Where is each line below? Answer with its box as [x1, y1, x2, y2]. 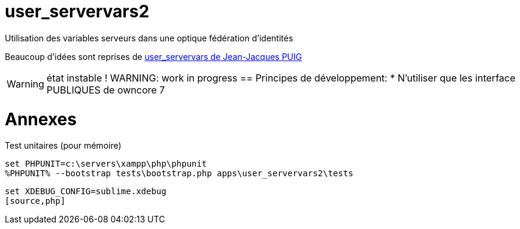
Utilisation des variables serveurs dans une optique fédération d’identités [5, 32, 294, 43]
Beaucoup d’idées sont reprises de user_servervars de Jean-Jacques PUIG [5, 51, 302, 62]
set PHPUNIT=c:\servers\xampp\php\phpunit [5, 159, 207, 169]
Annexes [5, 109, 77, 129]
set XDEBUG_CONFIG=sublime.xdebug [5, 186, 167, 197]
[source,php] [5, 196, 66, 206]
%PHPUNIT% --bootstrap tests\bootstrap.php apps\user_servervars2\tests [5, 168, 353, 179]
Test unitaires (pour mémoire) [5, 140, 122, 151]
